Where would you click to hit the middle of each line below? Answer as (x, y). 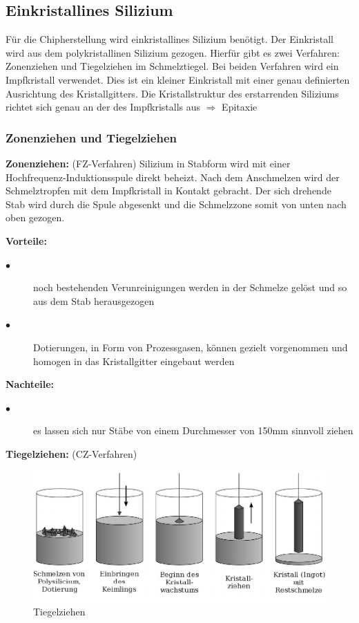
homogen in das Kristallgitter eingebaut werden (134, 361)
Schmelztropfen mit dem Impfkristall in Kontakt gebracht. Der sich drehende (168, 190)
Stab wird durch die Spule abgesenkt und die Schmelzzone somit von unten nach (176, 204)
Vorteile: (26, 240)
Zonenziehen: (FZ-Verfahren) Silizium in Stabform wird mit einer (148, 163)
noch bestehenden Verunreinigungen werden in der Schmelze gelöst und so (190, 287)
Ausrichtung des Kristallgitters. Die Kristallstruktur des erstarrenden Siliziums (172, 93)
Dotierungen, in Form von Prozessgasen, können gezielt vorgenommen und (191, 347)
